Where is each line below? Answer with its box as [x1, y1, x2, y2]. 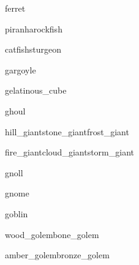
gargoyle [5, 63, 36, 76]
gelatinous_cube [5, 84, 67, 97]
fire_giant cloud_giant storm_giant [5, 146, 134, 159]
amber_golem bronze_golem [5, 248, 110, 261]
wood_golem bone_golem [5, 228, 99, 241]
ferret [5, 2, 26, 14]
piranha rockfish [5, 22, 62, 35]
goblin [5, 207, 28, 220]
